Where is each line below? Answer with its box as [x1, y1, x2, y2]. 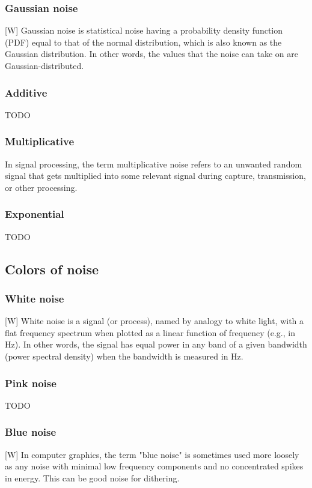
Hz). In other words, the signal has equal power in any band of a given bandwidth [5, 338, 307, 351]
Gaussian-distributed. [5, 59, 84, 71]
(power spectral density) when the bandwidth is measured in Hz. [5, 350, 243, 362]
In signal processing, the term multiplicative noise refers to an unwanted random [5, 157, 302, 170]
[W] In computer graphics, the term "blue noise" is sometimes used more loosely [5, 448, 299, 460]
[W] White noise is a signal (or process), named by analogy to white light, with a [5, 315, 304, 327]
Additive [5, 85, 47, 100]
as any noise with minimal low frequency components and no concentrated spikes [5, 460, 304, 472]
